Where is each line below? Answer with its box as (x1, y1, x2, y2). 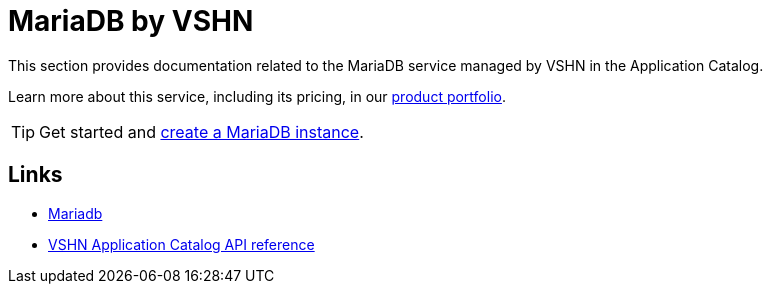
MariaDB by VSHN (8, 4, 254, 38)
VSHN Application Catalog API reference (48, 235, 315, 253)
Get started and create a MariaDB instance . (39, 121, 364, 142)
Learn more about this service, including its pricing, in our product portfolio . (8, 87, 506, 105)
